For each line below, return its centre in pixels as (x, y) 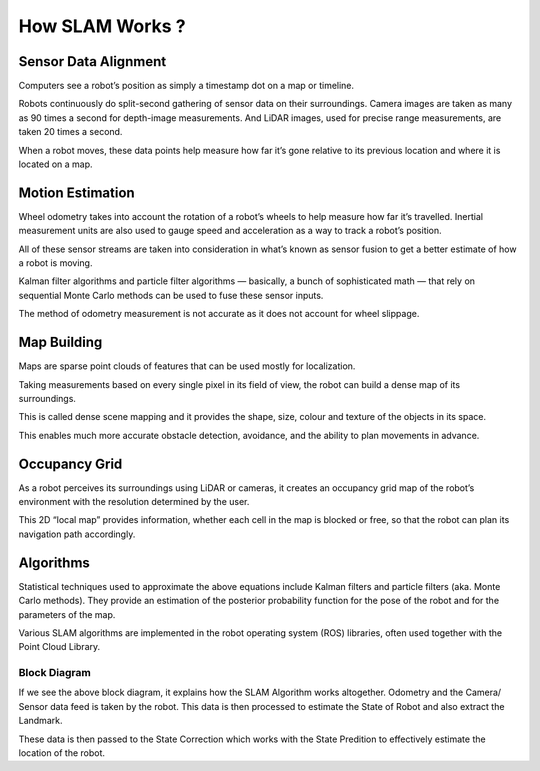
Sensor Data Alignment (92, 61)
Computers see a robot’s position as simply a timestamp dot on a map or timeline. (186, 86)
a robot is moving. (55, 263)
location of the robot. (61, 752)
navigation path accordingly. (77, 534)
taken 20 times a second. (70, 132)
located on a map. (56, 164)
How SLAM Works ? (102, 26)
